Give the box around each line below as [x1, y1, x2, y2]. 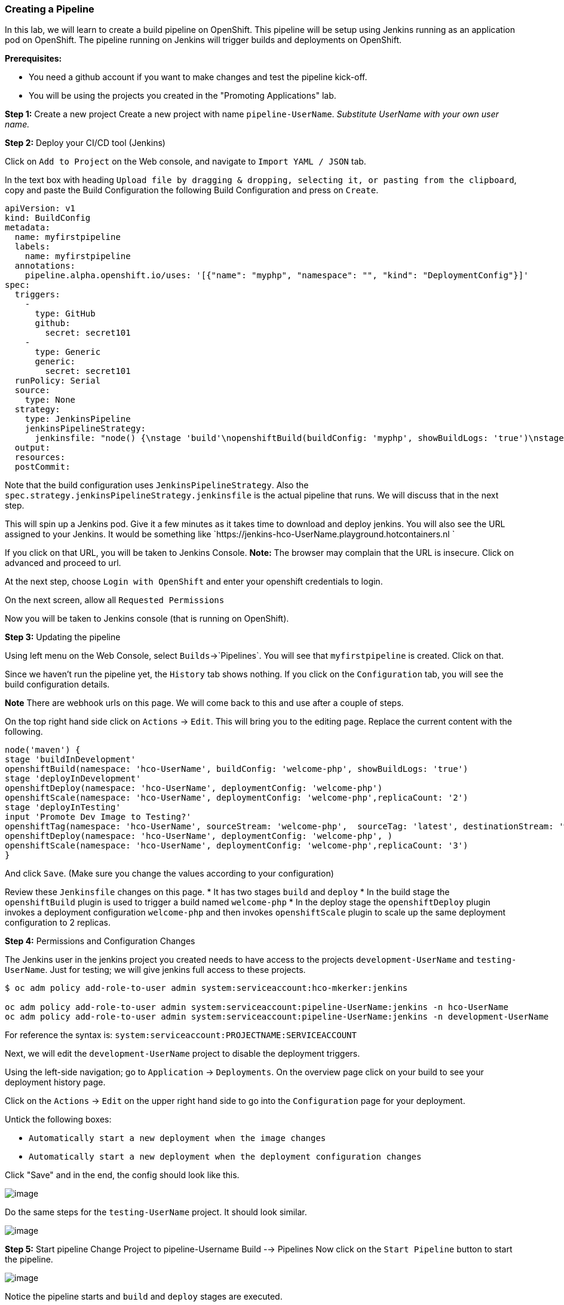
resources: [14, 452, 66, 463]
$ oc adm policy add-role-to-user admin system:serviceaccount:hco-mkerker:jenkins [5, 983, 408, 993]
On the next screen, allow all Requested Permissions [5, 595, 225, 606]
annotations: [14, 261, 76, 271]
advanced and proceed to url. [5, 558, 121, 568]
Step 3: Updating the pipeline [5, 632, 121, 643]
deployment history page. [5, 1077, 106, 1088]
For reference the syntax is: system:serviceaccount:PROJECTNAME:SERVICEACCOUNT [5, 1030, 357, 1041]
